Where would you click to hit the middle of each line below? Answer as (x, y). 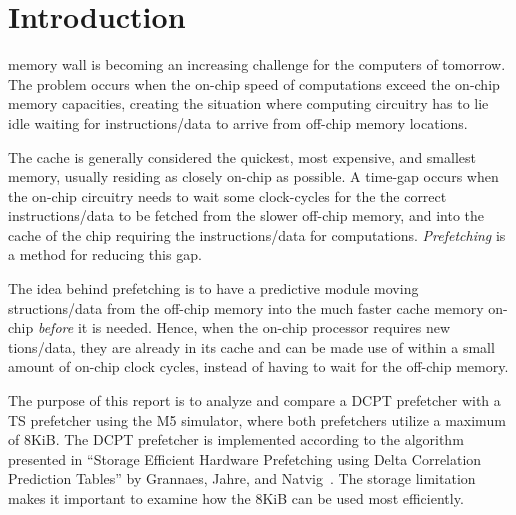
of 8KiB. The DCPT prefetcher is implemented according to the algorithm (236, 439)
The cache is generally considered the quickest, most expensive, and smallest (242, 156)
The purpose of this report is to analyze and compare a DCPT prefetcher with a (254, 400)
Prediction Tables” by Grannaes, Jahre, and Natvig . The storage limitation (242, 478)
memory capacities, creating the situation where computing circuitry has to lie (248, 103)
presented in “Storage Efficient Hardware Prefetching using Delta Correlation (245, 458)
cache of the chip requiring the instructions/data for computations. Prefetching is (257, 234)
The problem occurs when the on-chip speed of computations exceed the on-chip (254, 83)
